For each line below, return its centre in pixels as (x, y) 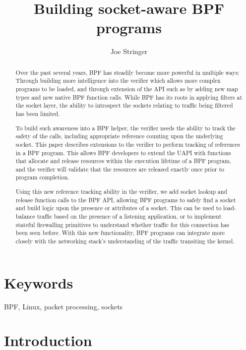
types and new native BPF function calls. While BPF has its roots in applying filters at (129, 97)
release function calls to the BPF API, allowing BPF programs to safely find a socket (126, 200)
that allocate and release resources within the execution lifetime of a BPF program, (123, 161)
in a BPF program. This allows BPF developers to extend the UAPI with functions (123, 152)
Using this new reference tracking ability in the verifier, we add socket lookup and (121, 192)
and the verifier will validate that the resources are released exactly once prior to (120, 169)
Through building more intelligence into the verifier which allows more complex (118, 81)
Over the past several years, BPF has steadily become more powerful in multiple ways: (127, 72)
